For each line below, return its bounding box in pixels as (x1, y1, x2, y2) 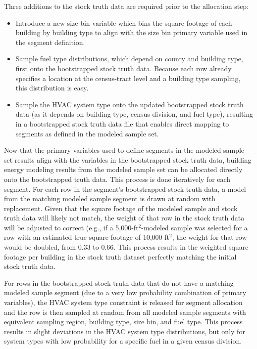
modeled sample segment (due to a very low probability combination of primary (4, 287, 247, 298)
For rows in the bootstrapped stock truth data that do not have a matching (4, 277, 234, 288)
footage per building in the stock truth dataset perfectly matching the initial (4, 251, 237, 262)
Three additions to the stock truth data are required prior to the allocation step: (4, 1, 249, 11)
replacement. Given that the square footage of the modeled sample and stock (4, 203, 238, 213)
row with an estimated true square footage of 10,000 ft (4, 232, 169, 242)
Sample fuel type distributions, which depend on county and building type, (15, 53, 243, 64)
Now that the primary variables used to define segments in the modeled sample (4, 145, 245, 155)
